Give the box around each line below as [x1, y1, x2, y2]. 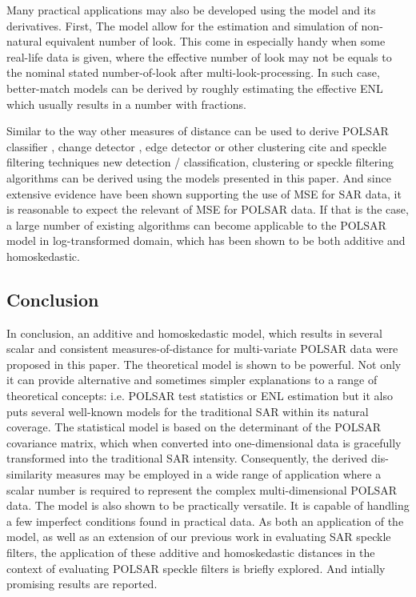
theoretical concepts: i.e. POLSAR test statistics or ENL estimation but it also [6, 387, 393, 404]
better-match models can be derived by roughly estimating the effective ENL [6, 79, 383, 96]
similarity [6, 466, 53, 483]
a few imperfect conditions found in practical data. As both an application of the [6, 512, 404, 529]
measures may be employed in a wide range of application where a [56, 466, 382, 483]
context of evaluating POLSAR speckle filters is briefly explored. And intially [6, 559, 386, 576]
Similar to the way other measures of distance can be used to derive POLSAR [6, 122, 389, 139]
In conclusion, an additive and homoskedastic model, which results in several [6, 324, 382, 341]
